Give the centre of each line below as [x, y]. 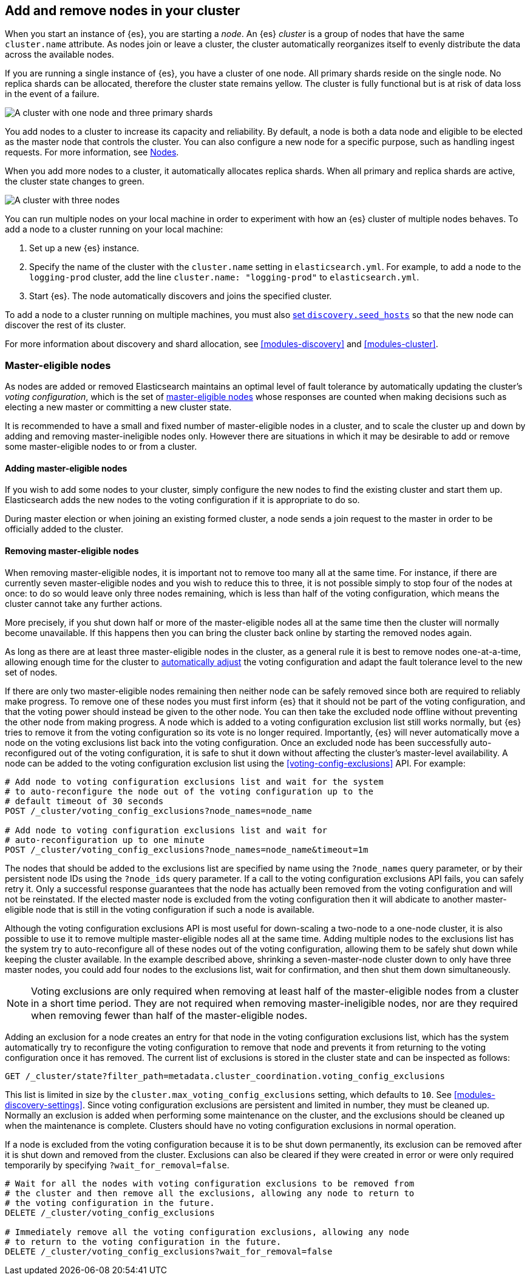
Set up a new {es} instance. [84, 248]
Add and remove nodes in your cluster [123, 11]
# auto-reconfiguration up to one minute [105, 840]
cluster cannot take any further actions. [84, 603]
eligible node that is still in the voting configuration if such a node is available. [160, 909]
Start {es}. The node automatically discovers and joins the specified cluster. [181, 296]
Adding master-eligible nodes [66, 468]
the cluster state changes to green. [75, 181]
